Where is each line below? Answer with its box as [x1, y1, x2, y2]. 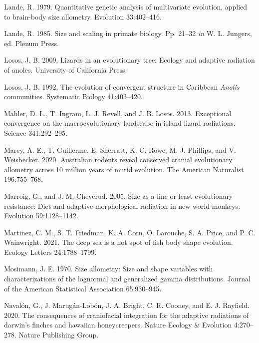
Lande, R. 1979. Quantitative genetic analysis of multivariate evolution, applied [4, 2, 248, 12]
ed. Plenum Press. [4, 38, 59, 48]
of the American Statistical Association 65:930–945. [4, 283, 162, 293]
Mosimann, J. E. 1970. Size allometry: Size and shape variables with [4, 263, 213, 274]
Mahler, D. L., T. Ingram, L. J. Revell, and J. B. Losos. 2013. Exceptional [4, 108, 232, 118]
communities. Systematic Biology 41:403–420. [4, 91, 143, 102]
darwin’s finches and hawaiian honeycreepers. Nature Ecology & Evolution [4, 319, 232, 330]
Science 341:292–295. [4, 127, 67, 138]
